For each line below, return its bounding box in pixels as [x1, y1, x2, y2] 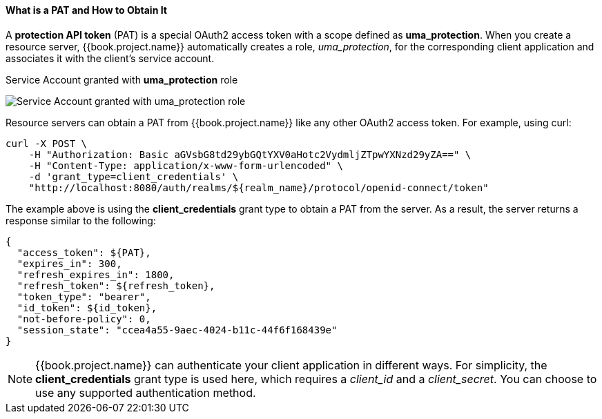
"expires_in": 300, [17, 257, 122, 269]
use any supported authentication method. [35, 385, 256, 400]
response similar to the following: [6, 214, 156, 226]
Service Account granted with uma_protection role [6, 73, 238, 86]
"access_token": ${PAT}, [17, 246, 151, 258]
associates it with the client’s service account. [6, 52, 215, 64]
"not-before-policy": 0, [17, 313, 151, 324]
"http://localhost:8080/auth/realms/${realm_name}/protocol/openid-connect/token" [28, 182, 489, 193]
